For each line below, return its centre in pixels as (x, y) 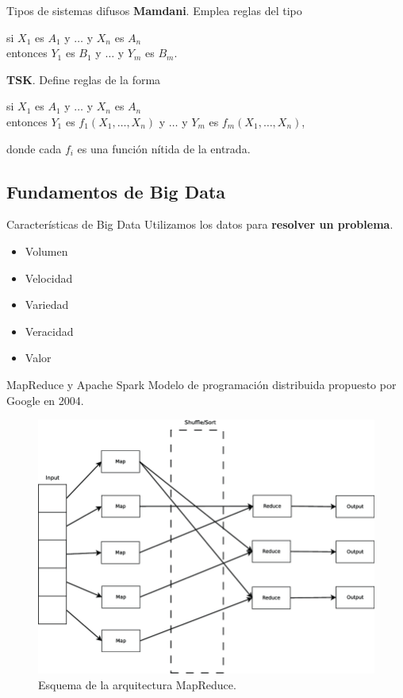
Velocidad (49, 278)
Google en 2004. (45, 400)
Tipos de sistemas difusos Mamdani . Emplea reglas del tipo (154, 10)
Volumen (46, 251)
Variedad (47, 305)
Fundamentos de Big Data (116, 191)
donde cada (34, 148)
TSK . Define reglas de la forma (84, 79)
